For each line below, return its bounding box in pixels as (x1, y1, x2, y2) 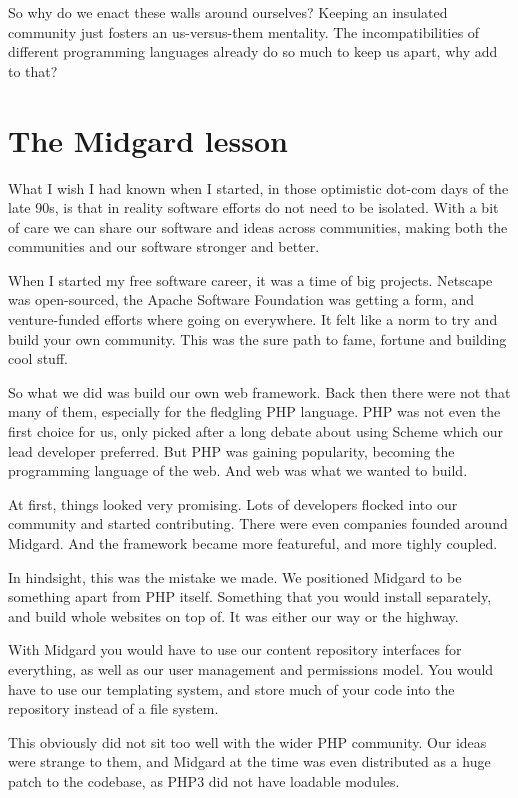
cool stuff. (8, 348, 68, 369)
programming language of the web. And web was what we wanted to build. (8, 460, 468, 481)
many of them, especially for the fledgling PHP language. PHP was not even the (8, 401, 501, 422)
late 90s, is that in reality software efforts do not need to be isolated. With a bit (8, 197, 499, 218)
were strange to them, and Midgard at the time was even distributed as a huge (8, 751, 491, 772)
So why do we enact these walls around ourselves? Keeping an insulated (8, 2, 448, 22)
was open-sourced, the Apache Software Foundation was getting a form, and (8, 289, 475, 310)
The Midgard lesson (8, 119, 288, 160)
